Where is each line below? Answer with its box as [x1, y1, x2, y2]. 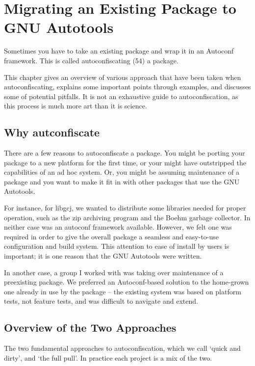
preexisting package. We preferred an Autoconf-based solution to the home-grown [4, 277, 249, 287]
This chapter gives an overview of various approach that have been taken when [4, 72, 241, 82]
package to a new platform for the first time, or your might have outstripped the [4, 157, 246, 167]
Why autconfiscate [4, 125, 100, 140]
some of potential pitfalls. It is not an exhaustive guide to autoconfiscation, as [4, 91, 238, 101]
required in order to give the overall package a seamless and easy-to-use [4, 231, 219, 241]
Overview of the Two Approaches [4, 320, 177, 335]
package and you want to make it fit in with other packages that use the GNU [4, 176, 240, 186]
